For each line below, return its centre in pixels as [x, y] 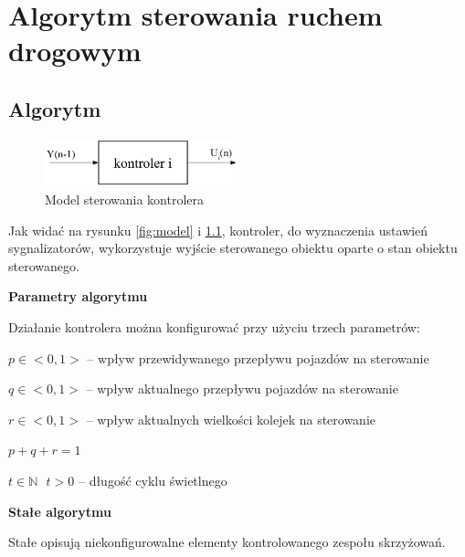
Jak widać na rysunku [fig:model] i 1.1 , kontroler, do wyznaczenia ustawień [218, 230]
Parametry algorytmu [78, 296]
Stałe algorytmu [60, 511]
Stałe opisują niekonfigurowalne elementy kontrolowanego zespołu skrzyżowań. [227, 542]
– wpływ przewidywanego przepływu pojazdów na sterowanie [258, 357]
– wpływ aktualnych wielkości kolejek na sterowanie [231, 419]
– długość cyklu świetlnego [153, 480]
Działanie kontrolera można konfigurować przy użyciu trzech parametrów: [214, 327]
